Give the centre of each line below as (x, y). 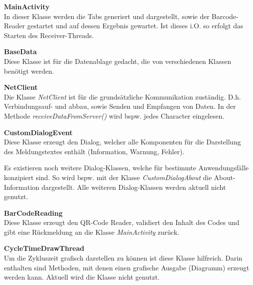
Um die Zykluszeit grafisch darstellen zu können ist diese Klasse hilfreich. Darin (123, 258)
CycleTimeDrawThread (44, 248)
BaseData (21, 51)
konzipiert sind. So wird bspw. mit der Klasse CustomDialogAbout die (108, 177)
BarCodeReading (33, 213)
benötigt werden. (29, 71)
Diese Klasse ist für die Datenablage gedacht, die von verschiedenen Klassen (118, 61)
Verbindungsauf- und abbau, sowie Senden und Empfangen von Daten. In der (120, 106)
